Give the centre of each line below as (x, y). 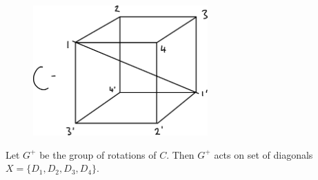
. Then (180, 154)
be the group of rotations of (98, 154)
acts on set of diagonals (264, 154)
